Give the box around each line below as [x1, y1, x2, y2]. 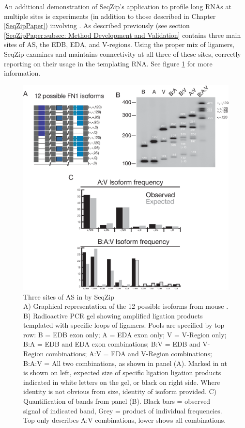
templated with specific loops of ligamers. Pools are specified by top [23, 320, 225, 330]
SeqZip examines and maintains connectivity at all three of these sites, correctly [4, 48, 241, 59]
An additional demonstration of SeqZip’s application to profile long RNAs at [4, 1, 231, 11]
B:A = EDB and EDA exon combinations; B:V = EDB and [23, 339, 200, 349]
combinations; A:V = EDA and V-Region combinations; [46, 349, 212, 359]
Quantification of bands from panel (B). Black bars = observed [23, 396, 211, 406]
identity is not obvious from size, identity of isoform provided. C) [23, 386, 217, 396]
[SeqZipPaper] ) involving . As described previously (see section [4, 20, 190, 31]
